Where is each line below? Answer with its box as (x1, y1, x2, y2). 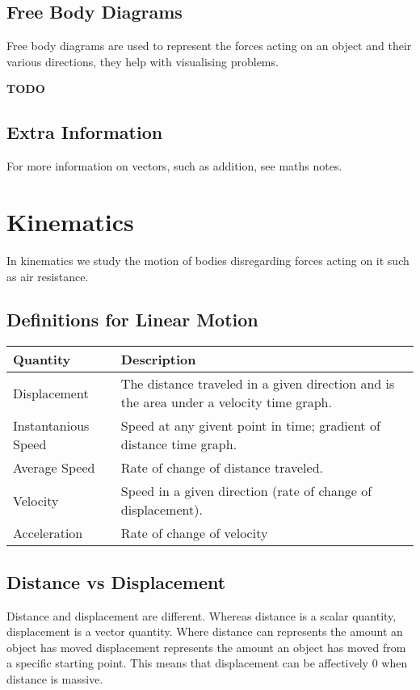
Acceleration (13, 524, 83, 543)
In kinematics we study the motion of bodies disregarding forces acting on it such (6, 251, 409, 268)
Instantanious (13, 416, 90, 435)
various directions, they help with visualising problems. (6, 53, 279, 69)
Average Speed (13, 458, 95, 478)
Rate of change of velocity (120, 524, 268, 543)
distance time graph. (120, 435, 237, 454)
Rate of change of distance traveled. (120, 458, 323, 478)
